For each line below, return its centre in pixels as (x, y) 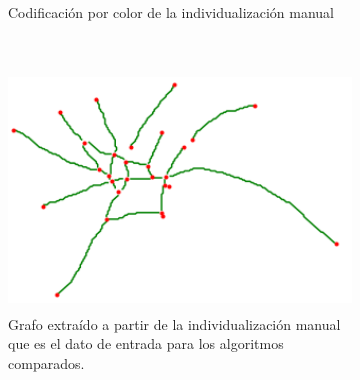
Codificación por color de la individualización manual (171, 12)
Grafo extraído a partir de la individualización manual (174, 323)
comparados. (46, 362)
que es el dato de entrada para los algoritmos (146, 343)
